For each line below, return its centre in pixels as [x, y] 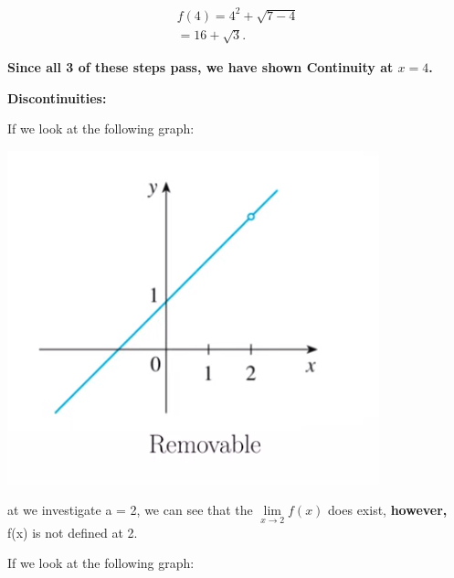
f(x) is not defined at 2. [73, 532]
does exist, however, [388, 510]
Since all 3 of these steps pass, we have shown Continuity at [201, 67]
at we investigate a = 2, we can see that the [130, 510]
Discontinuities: [57, 97]
